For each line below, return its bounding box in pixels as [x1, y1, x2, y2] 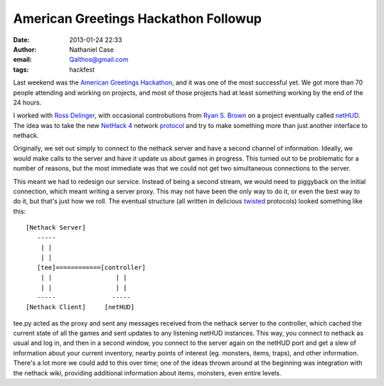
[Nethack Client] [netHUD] [26, 303, 135, 311]
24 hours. [13, 98, 42, 107]
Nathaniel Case [69, 45, 114, 53]
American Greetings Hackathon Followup [13, 11, 262, 26]
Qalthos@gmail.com [69, 55, 129, 64]
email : [13, 55, 32, 64]
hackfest [69, 65, 95, 74]
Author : [13, 45, 37, 53]
